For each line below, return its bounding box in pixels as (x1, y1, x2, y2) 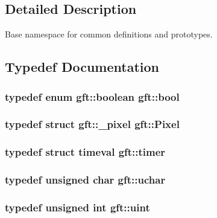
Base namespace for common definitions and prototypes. (5, 28, 213, 40)
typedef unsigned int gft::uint (5, 199, 150, 214)
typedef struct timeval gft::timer (5, 144, 166, 159)
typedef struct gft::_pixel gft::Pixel (5, 117, 180, 132)
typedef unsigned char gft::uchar (5, 172, 166, 187)
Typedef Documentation (5, 57, 159, 76)
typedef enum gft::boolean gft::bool (5, 89, 180, 104)
